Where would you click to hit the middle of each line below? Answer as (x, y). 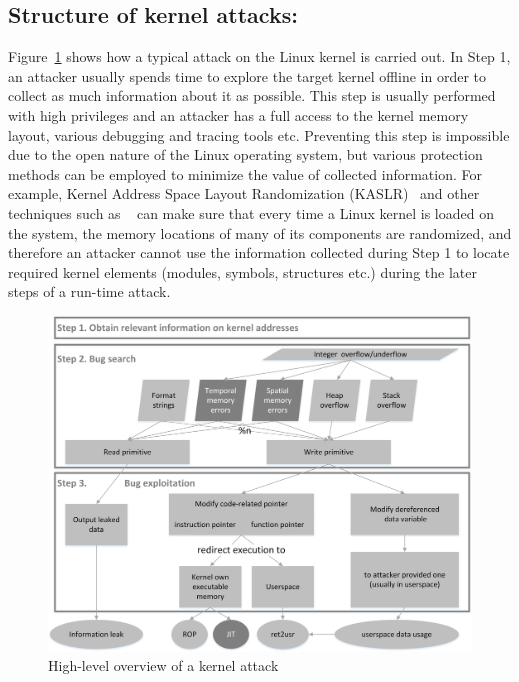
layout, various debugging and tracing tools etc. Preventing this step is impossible (259, 134)
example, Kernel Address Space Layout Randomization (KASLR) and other (244, 193)
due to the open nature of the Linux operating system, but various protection (245, 154)
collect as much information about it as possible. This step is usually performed (252, 95)
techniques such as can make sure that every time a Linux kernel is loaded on (251, 212)
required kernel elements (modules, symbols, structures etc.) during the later (242, 271)
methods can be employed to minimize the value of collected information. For (245, 173)
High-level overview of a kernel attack (163, 665)
